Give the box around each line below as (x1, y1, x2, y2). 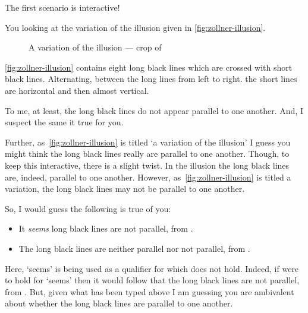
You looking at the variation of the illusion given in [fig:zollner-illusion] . (5, 21, 266, 33)
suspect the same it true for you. (5, 116, 124, 128)
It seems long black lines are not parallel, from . (18, 222, 193, 235)
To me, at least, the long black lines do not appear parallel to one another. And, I (5, 104, 303, 116)
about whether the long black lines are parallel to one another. (5, 297, 233, 309)
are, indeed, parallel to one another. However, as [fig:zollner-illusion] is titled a (5, 170, 291, 183)
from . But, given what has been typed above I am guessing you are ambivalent (5, 285, 294, 298)
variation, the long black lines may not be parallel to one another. (5, 182, 245, 195)
